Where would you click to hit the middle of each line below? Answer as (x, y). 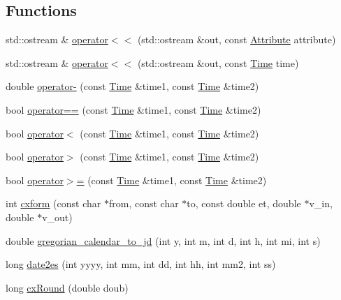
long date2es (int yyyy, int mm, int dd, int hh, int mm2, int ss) (141, 264)
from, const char (144, 203)
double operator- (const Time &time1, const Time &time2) (132, 86)
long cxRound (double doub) (67, 287)
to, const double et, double (244, 203)
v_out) (57, 217)
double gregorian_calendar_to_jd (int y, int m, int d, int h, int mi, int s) (163, 240)
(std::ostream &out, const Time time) (218, 62)
